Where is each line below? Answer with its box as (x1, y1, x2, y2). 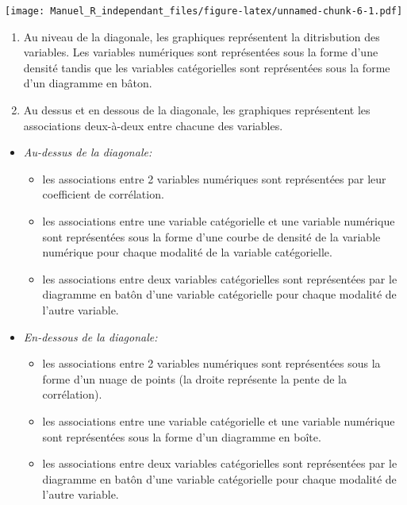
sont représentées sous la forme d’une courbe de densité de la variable (42, 228, 381, 245)
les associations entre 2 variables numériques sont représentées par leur (42, 170, 386, 187)
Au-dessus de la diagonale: (23, 144, 152, 160)
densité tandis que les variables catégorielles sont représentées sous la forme (23, 59, 390, 75)
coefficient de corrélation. (42, 186, 164, 202)
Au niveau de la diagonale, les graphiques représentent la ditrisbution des (23, 28, 380, 44)
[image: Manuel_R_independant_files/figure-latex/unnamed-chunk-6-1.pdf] (5, 6, 403, 17)
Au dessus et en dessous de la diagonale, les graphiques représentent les (23, 102, 371, 118)
